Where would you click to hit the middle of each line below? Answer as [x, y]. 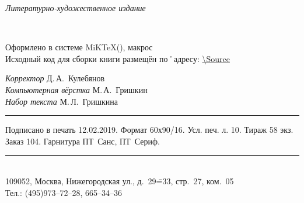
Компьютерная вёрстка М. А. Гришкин [76, 89]
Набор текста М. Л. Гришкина [62, 101]
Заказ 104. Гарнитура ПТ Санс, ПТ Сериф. [83, 141]
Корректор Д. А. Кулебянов [55, 78]
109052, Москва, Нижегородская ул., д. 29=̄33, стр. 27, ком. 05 [120, 180]
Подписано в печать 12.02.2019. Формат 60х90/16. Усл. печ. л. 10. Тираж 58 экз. [149, 130]
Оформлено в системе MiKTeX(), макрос [79, 47]
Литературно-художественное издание [76, 8]
